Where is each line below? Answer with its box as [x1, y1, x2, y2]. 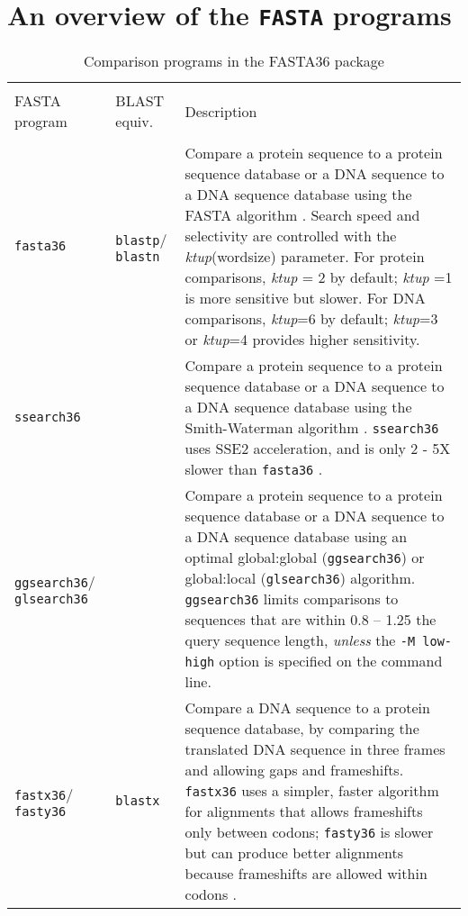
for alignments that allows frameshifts [184, 801, 423, 822]
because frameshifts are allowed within [184, 863, 427, 884]
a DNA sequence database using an [184, 526, 408, 548]
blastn [115, 249, 160, 264]
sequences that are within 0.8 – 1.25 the [184, 609, 436, 630]
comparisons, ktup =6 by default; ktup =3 [184, 308, 438, 330]
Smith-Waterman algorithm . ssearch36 [184, 417, 439, 439]
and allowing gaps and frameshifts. [184, 759, 404, 781]
